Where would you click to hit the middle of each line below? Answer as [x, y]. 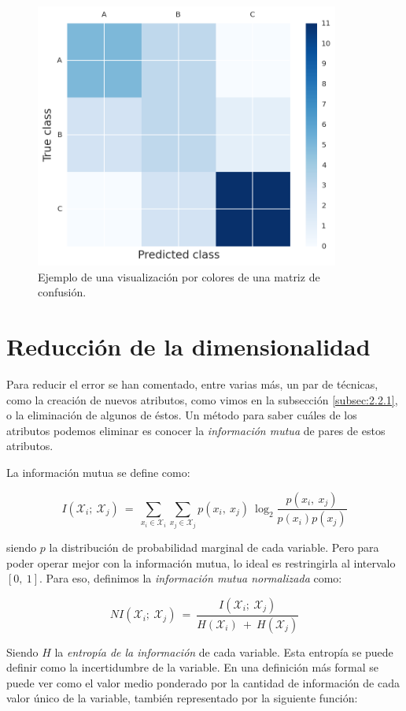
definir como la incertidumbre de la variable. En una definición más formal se [193, 667]
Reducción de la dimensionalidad [188, 346]
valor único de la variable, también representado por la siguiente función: [182, 698]
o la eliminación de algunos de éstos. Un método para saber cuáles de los [182, 415]
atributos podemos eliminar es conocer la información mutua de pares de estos [196, 430]
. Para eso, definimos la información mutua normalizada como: [190, 578]
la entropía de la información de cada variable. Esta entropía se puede [224, 651]
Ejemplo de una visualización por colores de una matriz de [179, 276]
